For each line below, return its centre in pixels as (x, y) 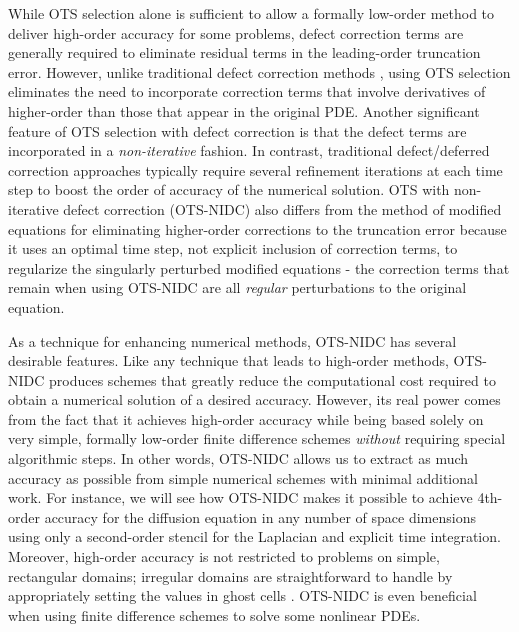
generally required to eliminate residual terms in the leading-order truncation (244, 52)
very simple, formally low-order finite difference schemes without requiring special (257, 438)
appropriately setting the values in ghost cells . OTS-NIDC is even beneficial (242, 595)
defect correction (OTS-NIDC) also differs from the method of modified (282, 208)
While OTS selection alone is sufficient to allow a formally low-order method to (251, 13)
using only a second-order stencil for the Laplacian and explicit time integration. (254, 536)
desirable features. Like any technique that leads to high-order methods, (228, 360)
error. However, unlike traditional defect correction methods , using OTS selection (259, 71)
